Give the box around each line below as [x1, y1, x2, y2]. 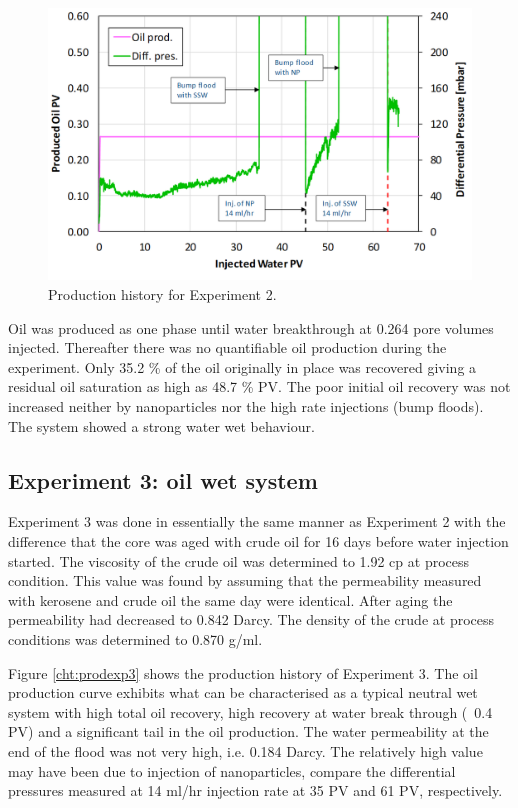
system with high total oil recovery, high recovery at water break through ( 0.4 [8, 701, 493, 722]
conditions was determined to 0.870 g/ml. [8, 628, 263, 649]
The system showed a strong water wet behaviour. [8, 415, 315, 436]
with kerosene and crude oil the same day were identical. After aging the [8, 589, 453, 610]
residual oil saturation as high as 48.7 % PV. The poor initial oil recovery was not [8, 376, 511, 397]
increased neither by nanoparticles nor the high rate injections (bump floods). [8, 396, 484, 417]
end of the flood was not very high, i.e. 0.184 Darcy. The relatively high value [8, 740, 483, 761]
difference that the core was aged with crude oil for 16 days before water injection [8, 531, 509, 551]
